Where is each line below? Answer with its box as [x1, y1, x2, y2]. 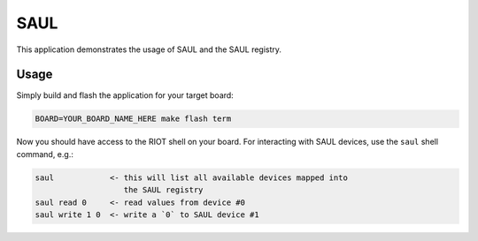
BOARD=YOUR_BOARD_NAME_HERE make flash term [35, 114, 232, 124]
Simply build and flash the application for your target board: [16, 90, 234, 101]
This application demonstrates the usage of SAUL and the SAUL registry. [16, 44, 282, 55]
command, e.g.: [16, 148, 74, 159]
